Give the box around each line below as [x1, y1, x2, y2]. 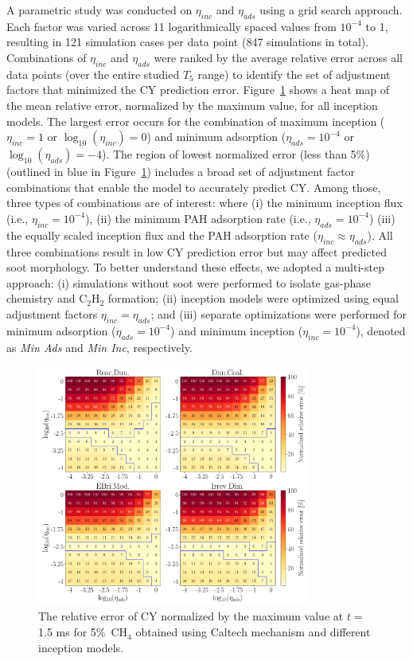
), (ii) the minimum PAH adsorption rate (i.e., [85, 209, 311, 226]
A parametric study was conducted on [6, 2, 193, 18]
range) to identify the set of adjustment [197, 65, 391, 82]
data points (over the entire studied [6, 65, 180, 82]
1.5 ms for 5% [38, 624, 106, 640]
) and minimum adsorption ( [146, 128, 286, 145]
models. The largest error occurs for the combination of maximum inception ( [6, 112, 385, 129]
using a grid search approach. [259, 2, 403, 18]
